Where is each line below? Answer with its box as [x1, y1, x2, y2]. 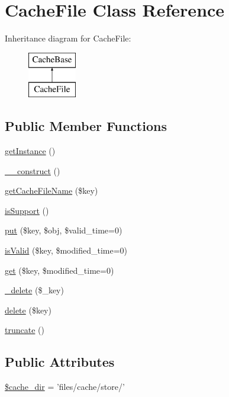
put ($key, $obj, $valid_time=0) [5, 224, 122, 236]
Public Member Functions [5, 117, 167, 135]
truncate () [5, 324, 44, 336]
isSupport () [5, 204, 49, 216]
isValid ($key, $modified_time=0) [5, 244, 128, 257]
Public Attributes [5, 353, 115, 371]
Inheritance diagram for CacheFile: [5, 32, 131, 44]
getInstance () [5, 145, 56, 157]
